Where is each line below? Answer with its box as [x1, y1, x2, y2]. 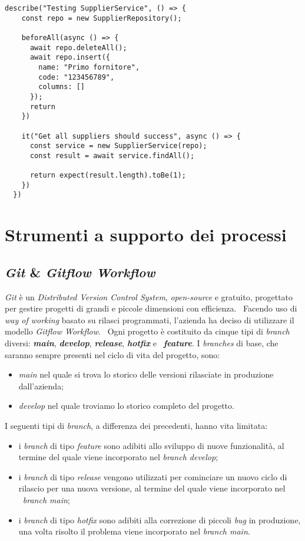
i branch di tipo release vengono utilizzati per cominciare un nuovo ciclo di [18, 470, 287, 483]
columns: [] [38, 83, 85, 91]
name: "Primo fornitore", [38, 63, 140, 71]
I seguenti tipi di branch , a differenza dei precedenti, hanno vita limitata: [5, 419, 268, 432]
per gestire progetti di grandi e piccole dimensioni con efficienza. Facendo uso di [5, 302, 297, 314]
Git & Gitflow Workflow [5, 263, 155, 281]
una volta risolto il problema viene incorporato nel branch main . [18, 525, 250, 537]
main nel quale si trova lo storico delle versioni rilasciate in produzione [18, 368, 274, 381]
